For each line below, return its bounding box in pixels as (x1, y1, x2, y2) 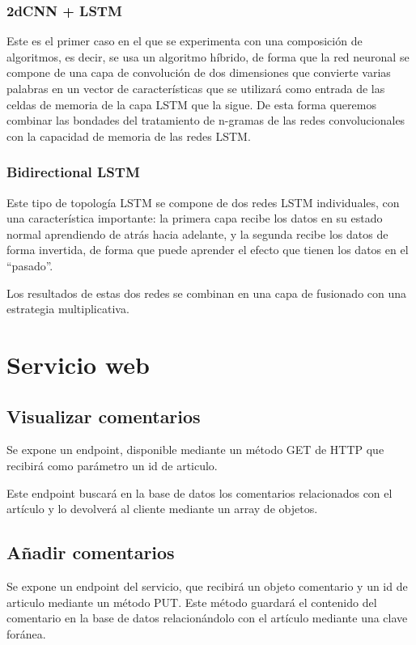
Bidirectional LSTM (6, 162, 140, 182)
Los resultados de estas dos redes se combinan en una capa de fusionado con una (6, 284, 407, 301)
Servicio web (6, 347, 150, 380)
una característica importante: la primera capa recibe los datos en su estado (6, 210, 383, 227)
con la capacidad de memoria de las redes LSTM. (6, 127, 251, 144)
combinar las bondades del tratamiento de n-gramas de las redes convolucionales (6, 112, 405, 129)
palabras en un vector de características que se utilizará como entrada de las (6, 80, 385, 96)
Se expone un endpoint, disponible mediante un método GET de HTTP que (6, 441, 384, 458)
